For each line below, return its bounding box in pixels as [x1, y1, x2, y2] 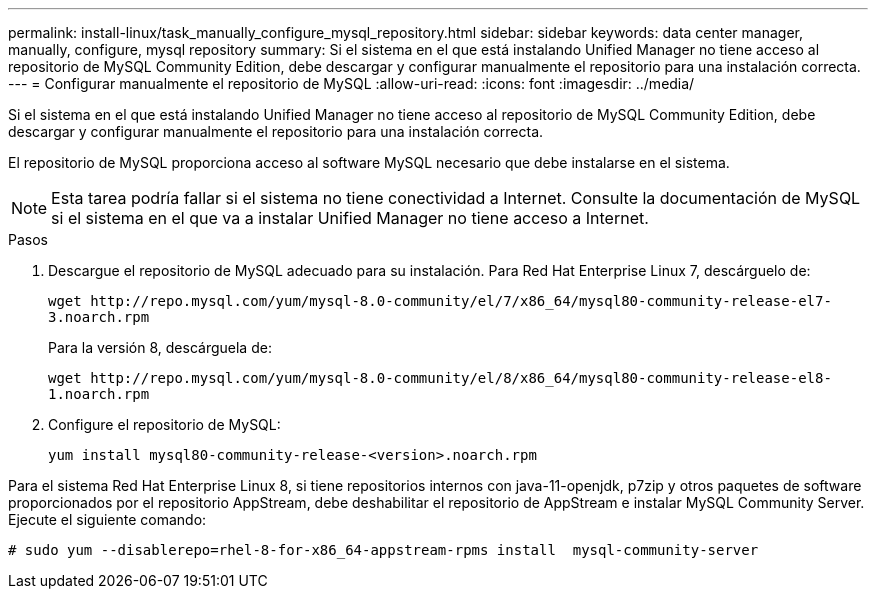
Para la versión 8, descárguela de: [48, 339, 272, 356]
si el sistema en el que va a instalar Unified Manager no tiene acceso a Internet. [51, 208, 649, 228]
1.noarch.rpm [48, 386, 150, 402]
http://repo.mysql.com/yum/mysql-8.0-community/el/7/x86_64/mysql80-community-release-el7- [90, 293, 832, 309]
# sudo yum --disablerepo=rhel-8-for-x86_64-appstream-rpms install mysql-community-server [8, 542, 759, 558]
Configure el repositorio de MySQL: [48, 416, 281, 433]
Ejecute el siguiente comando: [8, 511, 207, 528]
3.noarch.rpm [48, 309, 150, 325]
